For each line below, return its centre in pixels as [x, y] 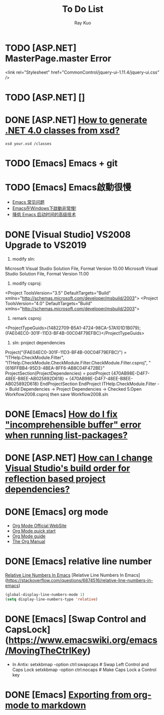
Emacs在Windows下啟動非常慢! [44, 208]
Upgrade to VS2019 [46, 245]
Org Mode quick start [34, 531]
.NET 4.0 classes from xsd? [63, 131]
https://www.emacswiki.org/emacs [83, 640]
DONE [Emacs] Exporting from [68, 695]
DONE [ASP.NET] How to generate [76, 120]
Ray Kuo [82, 23]
